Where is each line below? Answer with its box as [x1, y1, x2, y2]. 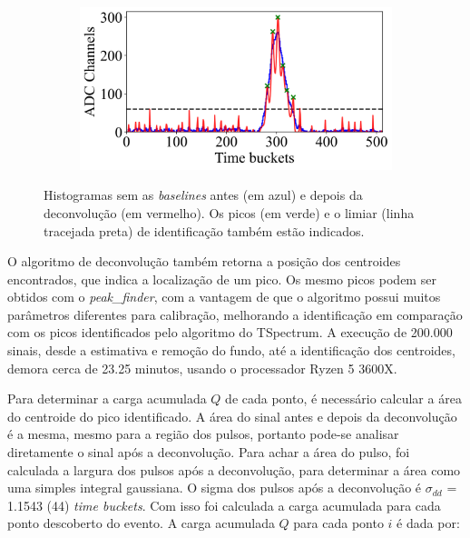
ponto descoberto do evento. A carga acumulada [7, 513, 275, 533]
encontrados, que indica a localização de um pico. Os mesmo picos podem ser [7, 269, 436, 288]
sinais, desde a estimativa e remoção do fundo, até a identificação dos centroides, [7, 341, 455, 360]
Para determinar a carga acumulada [7, 389, 207, 408]
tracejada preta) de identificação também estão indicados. [44, 221, 365, 240]
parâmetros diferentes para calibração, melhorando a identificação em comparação [7, 304, 463, 324]
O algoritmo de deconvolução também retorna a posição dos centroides [7, 252, 401, 271]
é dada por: [397, 513, 460, 533]
